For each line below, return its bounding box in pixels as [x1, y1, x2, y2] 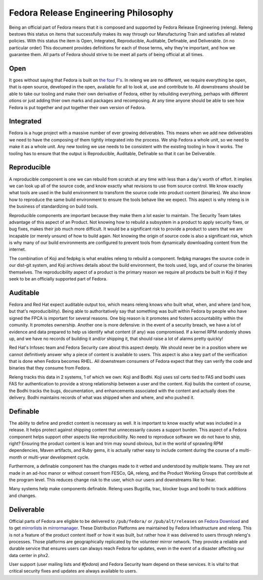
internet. [9, 246, 26, 252]
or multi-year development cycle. [22, 454, 90, 460]
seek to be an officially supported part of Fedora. [9, 276, 108, 282]
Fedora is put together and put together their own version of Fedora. [9, 104, 146, 110]
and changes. [9, 493, 37, 499]
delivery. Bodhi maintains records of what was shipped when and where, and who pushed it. [9, 395, 195, 400]
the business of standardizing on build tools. [9, 203, 98, 209]
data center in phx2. [9, 552, 50, 558]
